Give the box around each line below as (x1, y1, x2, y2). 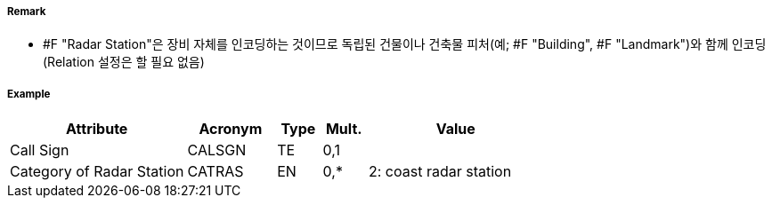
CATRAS (187, 162, 244, 181)
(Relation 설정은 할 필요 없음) (43, 54, 205, 70)
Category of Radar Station (10, 162, 184, 181)
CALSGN (187, 141, 247, 160)
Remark (7, 5, 46, 18)
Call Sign (10, 141, 69, 160)
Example (7, 87, 51, 100)
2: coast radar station (368, 162, 512, 181)
